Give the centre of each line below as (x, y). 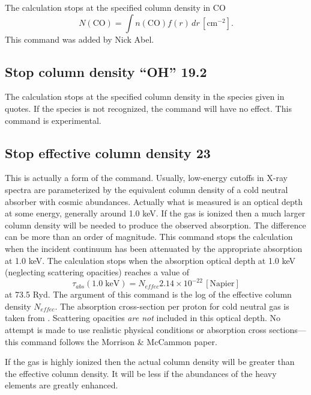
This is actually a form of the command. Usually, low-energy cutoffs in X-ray (146, 178)
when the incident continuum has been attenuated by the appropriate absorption (154, 248)
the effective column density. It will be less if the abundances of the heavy (141, 373)
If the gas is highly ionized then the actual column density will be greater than (150, 362)
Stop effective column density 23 (108, 152)
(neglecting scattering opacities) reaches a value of (97, 272)
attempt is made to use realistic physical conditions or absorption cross (136, 329)
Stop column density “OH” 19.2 (106, 71)
